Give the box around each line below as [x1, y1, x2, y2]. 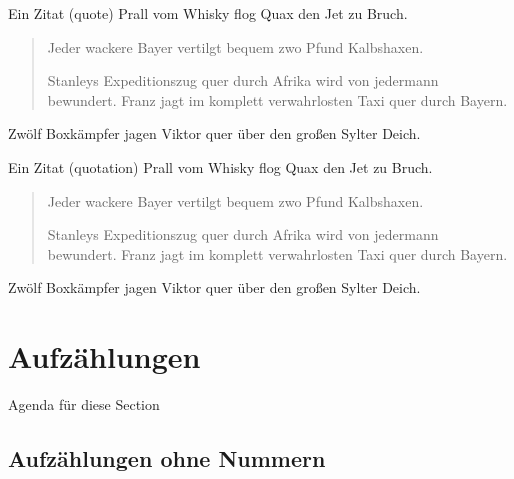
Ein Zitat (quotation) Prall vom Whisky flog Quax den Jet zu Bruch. [8, 156, 433, 177]
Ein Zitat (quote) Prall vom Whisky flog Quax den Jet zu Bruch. [8, 3, 408, 23]
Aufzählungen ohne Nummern [8, 443, 326, 474]
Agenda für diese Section [8, 394, 160, 415]
